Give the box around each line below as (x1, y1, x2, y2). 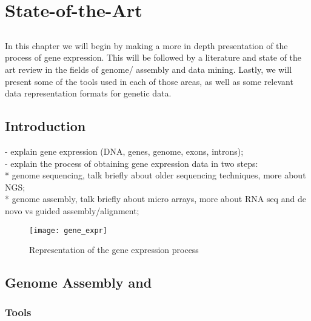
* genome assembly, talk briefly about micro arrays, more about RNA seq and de (5, 192, 306, 205)
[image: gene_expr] (29, 226, 107, 235)
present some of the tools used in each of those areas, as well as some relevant (5, 75, 293, 87)
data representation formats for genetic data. (5, 87, 172, 100)
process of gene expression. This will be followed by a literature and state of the (5, 51, 302, 64)
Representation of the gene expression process (29, 243, 199, 256)
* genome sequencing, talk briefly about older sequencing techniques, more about (5, 169, 306, 181)
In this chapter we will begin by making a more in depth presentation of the (5, 39, 288, 52)
